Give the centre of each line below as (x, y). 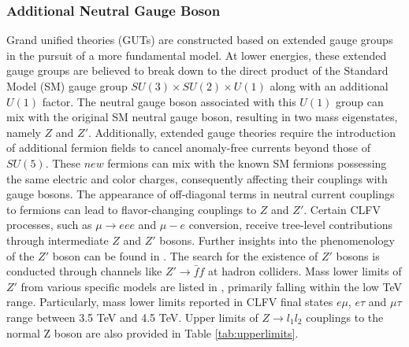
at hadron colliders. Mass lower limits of (305, 271)
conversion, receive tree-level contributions (291, 225)
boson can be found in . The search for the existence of (185, 255)
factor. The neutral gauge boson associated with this (169, 101)
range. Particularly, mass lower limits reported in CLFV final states (170, 302)
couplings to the (345, 317)
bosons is (358, 255)
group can (360, 101)
